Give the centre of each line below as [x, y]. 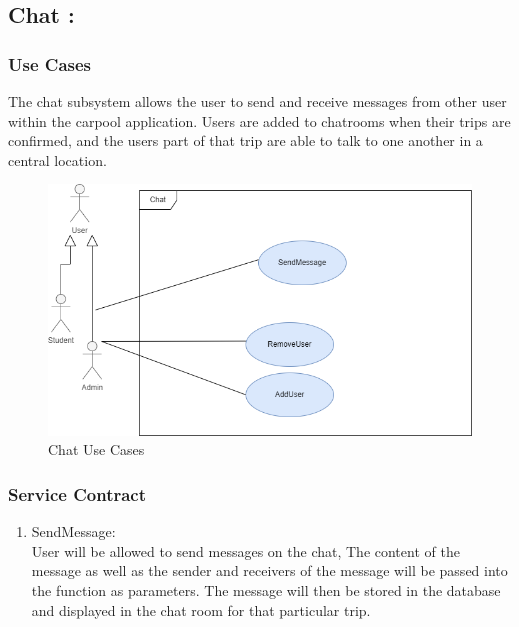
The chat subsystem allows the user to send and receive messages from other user [257, 101]
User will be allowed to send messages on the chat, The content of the [245, 550]
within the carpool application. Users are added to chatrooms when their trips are [259, 120]
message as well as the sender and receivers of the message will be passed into [269, 570]
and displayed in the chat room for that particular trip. [201, 609]
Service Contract [77, 493]
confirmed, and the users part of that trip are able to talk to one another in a [245, 140]
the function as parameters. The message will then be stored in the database [266, 590]
